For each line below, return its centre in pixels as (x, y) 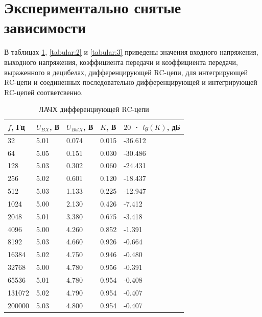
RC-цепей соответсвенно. (44, 92)
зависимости (45, 27)
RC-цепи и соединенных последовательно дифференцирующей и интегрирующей (131, 82)
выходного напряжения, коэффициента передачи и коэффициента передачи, (121, 62)
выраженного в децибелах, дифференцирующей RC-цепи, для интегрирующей (126, 72)
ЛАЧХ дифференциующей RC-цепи (94, 109)
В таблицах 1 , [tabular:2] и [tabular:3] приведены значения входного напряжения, (131, 52)
